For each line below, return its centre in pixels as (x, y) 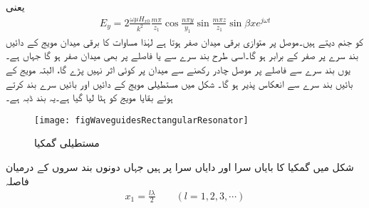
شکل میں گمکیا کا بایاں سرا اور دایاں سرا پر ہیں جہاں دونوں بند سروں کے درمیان (180, 166)
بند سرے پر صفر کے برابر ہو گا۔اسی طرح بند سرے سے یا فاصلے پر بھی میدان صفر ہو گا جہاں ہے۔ (182, 55)
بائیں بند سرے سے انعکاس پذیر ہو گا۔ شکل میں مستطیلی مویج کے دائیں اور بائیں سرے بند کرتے (180, 83)
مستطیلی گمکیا (67, 143)
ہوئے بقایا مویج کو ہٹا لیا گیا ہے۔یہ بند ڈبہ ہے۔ (89, 97)
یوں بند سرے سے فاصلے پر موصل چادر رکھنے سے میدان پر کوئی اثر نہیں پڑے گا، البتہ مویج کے (178, 69)
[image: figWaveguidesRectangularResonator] (141, 120)
